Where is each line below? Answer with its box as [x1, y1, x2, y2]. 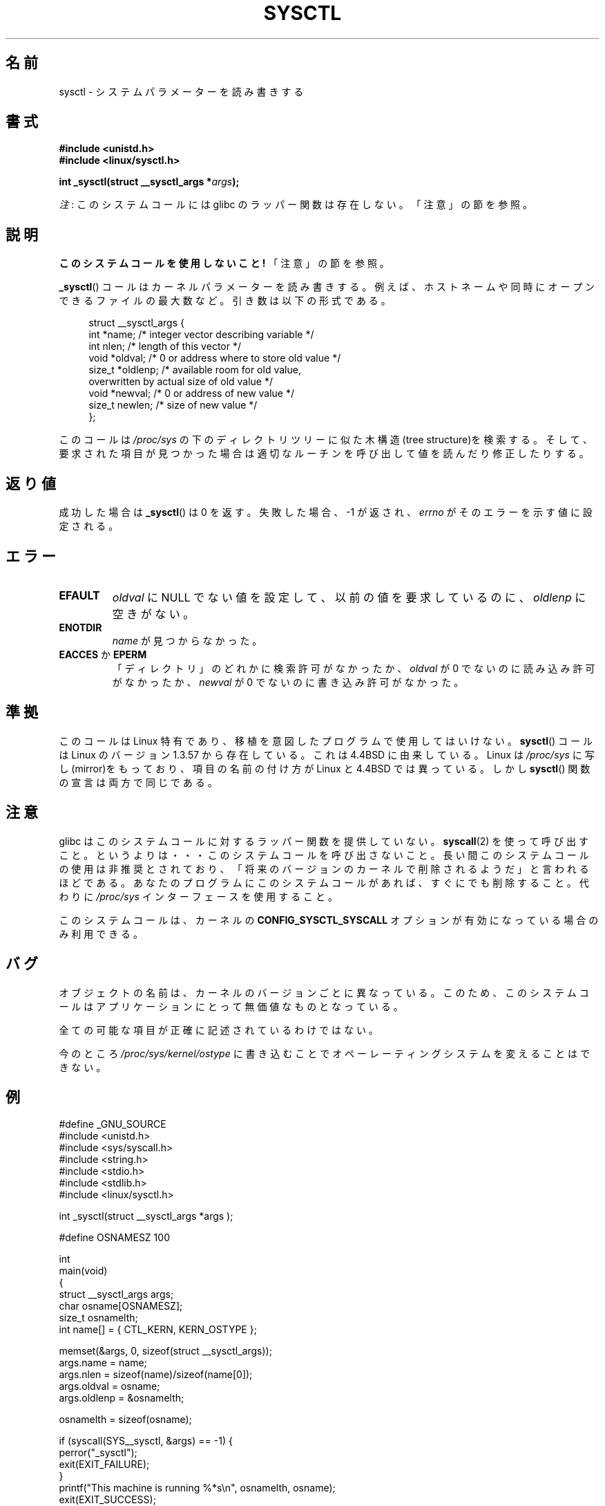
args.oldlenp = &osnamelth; [59, 1392, 184, 1404]
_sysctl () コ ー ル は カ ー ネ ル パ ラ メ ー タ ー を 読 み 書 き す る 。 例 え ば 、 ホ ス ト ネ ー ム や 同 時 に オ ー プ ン [59, 281, 595, 293]
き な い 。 [59, 1061, 106, 1073]
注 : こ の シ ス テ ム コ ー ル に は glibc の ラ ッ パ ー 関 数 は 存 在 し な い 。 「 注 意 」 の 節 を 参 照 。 [59, 198, 533, 211]
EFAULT [59, 588, 100, 602]
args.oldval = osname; [59, 1380, 160, 1393]
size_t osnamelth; [59, 1312, 138, 1324]
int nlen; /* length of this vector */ [88, 340, 241, 353]
